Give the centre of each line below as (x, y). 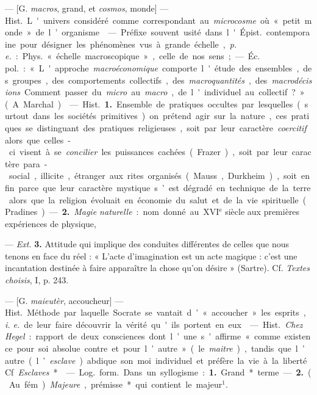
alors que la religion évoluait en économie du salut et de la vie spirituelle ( (158, 199)
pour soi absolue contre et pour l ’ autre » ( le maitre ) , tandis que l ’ (161, 348)
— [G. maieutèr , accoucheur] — (64, 300)
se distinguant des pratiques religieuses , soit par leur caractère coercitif (166, 127)
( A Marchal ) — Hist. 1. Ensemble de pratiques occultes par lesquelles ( (153, 103)
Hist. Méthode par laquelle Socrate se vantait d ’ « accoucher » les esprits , (155, 312)
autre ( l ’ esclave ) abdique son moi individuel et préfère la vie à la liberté (156, 360)
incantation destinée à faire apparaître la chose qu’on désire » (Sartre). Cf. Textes (158, 268)
